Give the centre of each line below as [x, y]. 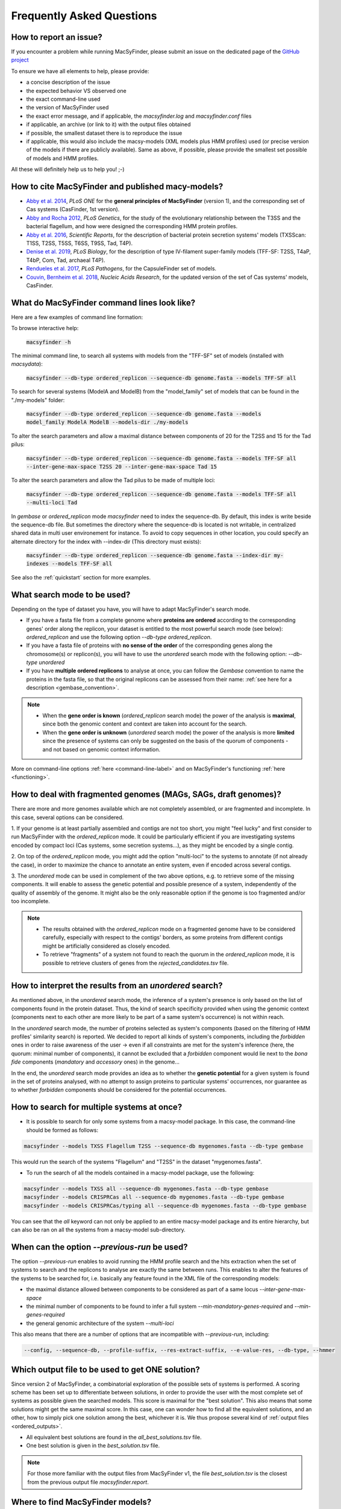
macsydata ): [27, 364]
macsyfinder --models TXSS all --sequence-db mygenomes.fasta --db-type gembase [146, 1189]
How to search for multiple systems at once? [97, 1107]
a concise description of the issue [68, 82]
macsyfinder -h [49, 342]
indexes [38, 564]
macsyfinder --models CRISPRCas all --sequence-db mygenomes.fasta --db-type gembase [154, 1197]
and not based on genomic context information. [102, 749]
